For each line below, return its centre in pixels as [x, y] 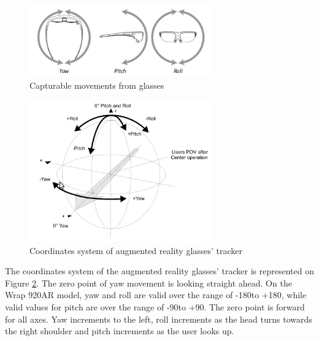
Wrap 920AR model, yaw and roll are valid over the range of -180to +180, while [156, 295]
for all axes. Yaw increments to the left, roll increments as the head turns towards [159, 319]
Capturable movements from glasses [97, 85]
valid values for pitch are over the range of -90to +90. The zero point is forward [155, 306]
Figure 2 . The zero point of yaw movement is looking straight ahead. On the [148, 283]
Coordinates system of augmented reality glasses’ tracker [136, 250]
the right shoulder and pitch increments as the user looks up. [120, 331]
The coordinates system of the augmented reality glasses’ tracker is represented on [159, 271]
